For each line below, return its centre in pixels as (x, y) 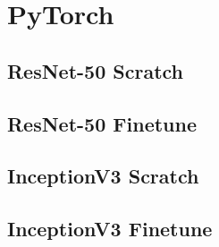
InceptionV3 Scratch (103, 176)
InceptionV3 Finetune (110, 229)
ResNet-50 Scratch (96, 70)
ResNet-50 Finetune (102, 123)
